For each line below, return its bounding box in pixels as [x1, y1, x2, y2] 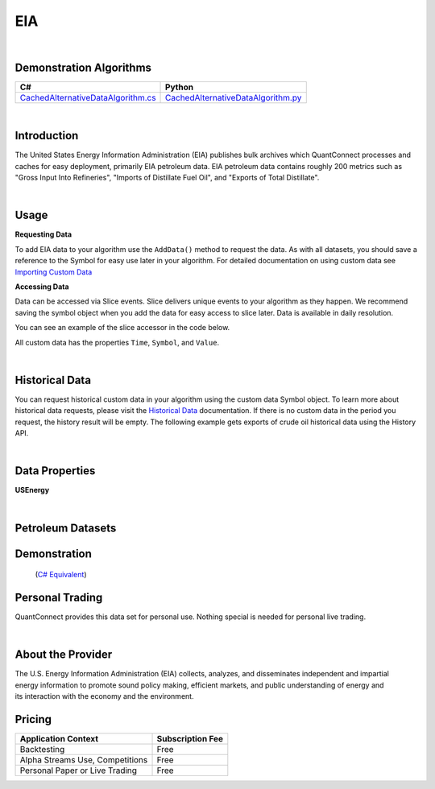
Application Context [19, 733, 99, 745]
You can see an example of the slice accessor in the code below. [14, 323, 230, 333]
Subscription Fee [156, 733, 224, 745]
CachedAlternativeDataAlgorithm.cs [19, 93, 156, 104]
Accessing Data [14, 282, 69, 291]
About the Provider [14, 648, 113, 662]
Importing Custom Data [14, 266, 93, 277]
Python [165, 81, 193, 93]
